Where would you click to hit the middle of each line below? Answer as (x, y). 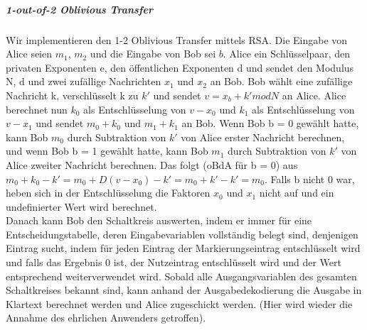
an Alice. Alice (314, 95)
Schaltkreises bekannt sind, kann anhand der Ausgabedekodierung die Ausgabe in (184, 290)
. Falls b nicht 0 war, (309, 178)
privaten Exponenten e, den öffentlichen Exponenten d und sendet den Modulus (180, 67)
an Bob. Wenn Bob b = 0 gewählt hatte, (270, 123)
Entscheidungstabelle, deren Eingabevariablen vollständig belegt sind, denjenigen (182, 234)
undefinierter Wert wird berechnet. (81, 206)
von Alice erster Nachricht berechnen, (263, 137)
